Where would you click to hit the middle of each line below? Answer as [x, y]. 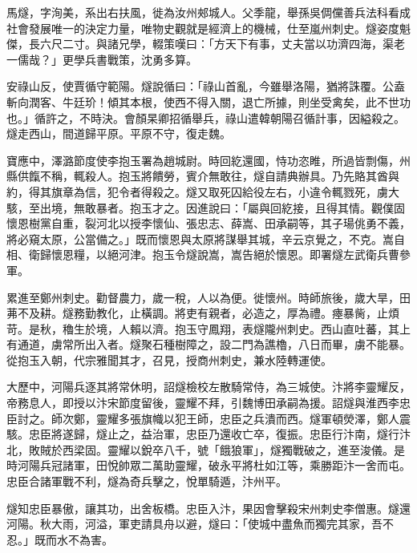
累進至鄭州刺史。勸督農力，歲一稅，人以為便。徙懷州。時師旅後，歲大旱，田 [208, 297]
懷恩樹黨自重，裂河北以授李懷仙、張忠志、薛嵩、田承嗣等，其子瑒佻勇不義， [208, 223]
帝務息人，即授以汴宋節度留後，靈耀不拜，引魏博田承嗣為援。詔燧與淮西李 [203, 403]
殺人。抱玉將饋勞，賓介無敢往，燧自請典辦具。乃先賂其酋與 [242, 176]
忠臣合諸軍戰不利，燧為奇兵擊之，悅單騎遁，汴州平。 [147, 481]
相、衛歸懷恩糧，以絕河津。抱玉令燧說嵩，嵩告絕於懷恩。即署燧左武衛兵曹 [203, 254]
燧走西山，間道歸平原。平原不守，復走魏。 [119, 133]
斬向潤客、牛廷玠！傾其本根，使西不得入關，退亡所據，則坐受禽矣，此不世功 [208, 101]
